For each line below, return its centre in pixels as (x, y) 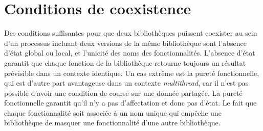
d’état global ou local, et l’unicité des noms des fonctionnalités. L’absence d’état (130, 53)
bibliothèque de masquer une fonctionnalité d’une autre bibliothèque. (112, 123)
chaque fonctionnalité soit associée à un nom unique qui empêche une (113, 112)
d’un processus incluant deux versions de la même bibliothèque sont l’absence (125, 43)
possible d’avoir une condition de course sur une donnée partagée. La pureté (123, 93)
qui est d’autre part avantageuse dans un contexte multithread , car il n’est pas (126, 83)
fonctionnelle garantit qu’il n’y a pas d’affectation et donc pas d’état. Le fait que (130, 103)
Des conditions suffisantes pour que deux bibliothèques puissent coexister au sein (131, 33)
